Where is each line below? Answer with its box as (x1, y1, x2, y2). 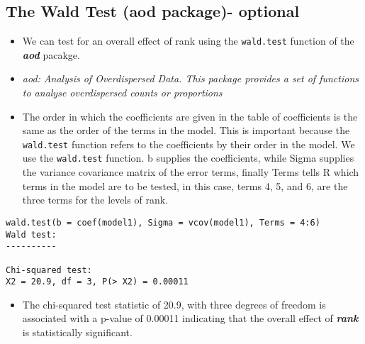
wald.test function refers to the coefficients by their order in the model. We (22, 136, 355, 151)
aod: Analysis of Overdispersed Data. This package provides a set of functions (22, 71, 359, 86)
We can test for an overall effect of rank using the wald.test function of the (22, 33, 354, 48)
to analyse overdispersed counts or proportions (22, 85, 223, 100)
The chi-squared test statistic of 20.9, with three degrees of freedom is (22, 296, 326, 311)
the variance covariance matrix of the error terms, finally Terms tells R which (22, 165, 359, 179)
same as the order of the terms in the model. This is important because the (22, 123, 350, 138)
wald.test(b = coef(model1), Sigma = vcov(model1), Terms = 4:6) (6, 217, 320, 228)
